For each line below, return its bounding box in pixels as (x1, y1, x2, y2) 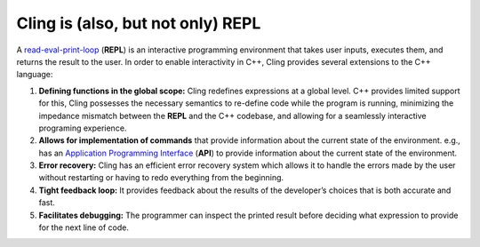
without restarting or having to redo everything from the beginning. (38, 172, 284, 183)
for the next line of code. (38, 222, 129, 233)
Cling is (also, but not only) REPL (16, 13, 261, 33)
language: (16, 69, 53, 80)
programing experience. (38, 123, 127, 133)
